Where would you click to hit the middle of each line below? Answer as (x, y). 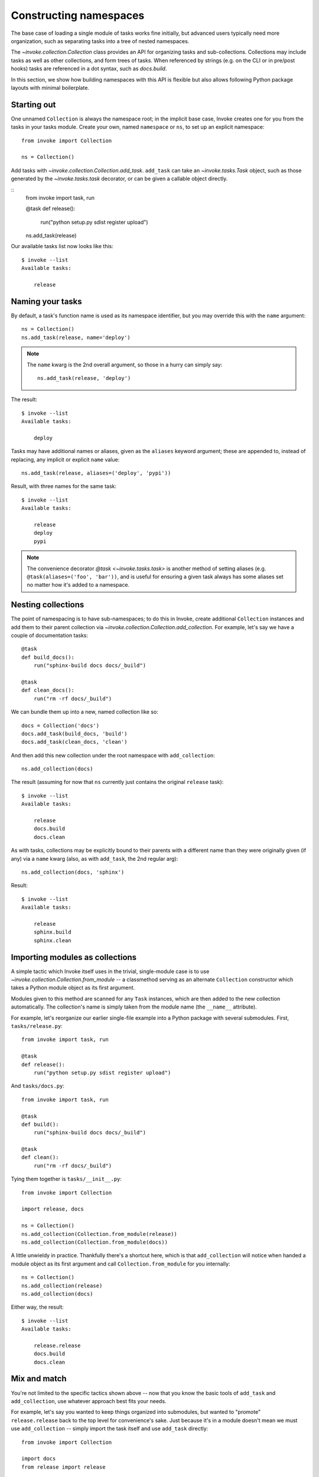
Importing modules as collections (74, 957)
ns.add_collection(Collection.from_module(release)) (99, 1234)
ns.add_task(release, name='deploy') (76, 337)
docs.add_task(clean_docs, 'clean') (74, 742)
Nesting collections (48, 605)
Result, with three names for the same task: (64, 486)
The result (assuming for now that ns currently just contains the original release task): (117, 782)
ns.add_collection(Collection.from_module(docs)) (95, 1242)
